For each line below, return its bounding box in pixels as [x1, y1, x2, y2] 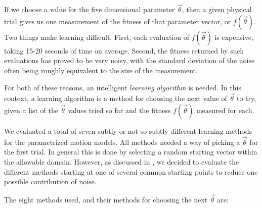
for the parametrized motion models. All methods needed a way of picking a [4, 136, 240, 147]
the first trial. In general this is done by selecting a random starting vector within [4, 146, 257, 157]
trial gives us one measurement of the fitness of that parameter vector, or [4, 16, 231, 26]
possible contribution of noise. [4, 176, 97, 187]
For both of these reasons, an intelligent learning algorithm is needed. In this [4, 82, 241, 92]
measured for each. [196, 105, 254, 115]
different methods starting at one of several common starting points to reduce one [4, 166, 258, 177]
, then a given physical [182, 4, 252, 15]
